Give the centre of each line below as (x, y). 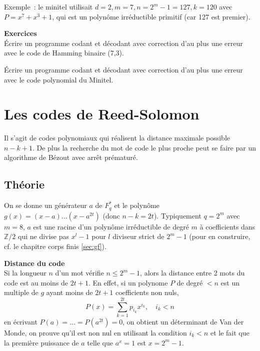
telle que (100, 342)
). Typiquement (177, 215)
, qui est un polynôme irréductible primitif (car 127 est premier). (151, 16)
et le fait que (230, 332)
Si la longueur (25, 273)
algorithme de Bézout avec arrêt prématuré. (71, 157)
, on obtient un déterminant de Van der (183, 321)
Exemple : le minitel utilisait (48, 6)
